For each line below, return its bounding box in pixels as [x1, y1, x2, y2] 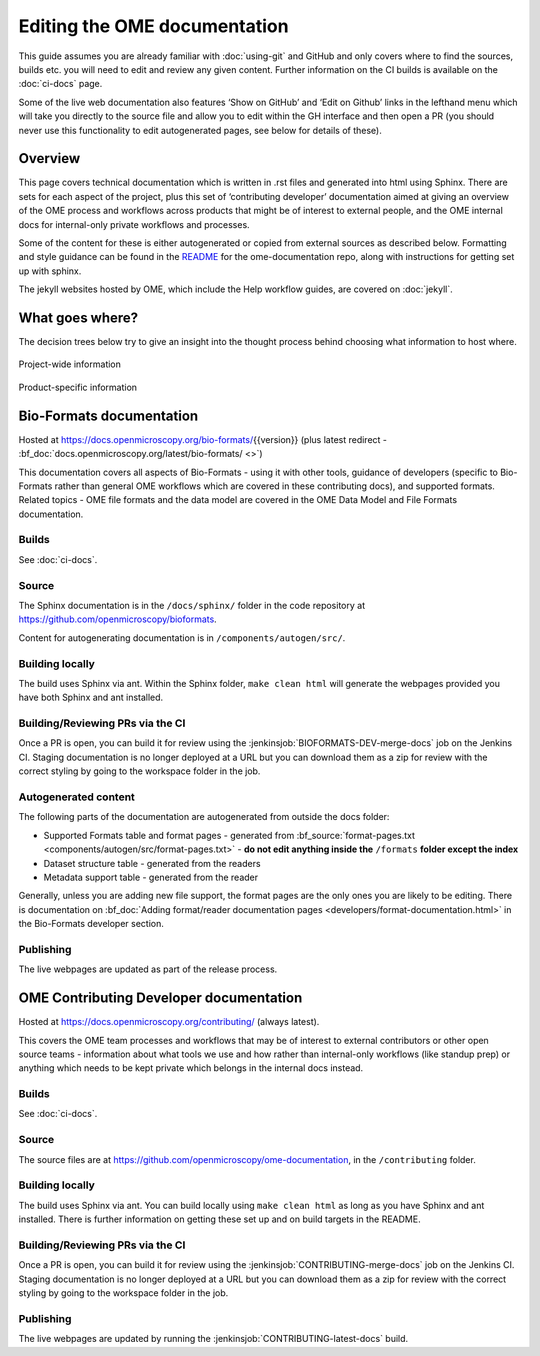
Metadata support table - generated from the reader [43, 871, 259, 883]
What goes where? [18, 309, 139, 326]
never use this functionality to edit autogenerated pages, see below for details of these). [18, 124, 382, 136]
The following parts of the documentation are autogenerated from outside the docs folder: [18, 811, 390, 823]
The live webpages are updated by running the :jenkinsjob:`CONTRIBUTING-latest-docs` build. [18, 1333, 409, 1345]
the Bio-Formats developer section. [18, 918, 164, 930]
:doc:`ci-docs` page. [18, 78, 103, 90]
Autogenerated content [18, 790, 135, 804]
